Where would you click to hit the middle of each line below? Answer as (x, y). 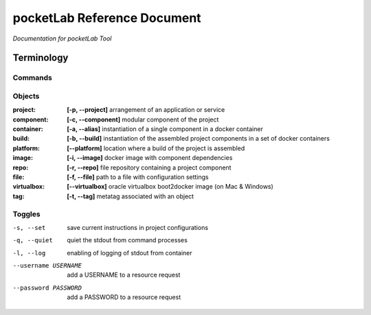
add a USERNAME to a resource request (124, 275)
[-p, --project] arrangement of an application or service (146, 110)
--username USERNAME (47, 266)
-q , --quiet (33, 241)
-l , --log (29, 253)
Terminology (41, 58)
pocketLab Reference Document (107, 18)
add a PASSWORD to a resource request (124, 297)
